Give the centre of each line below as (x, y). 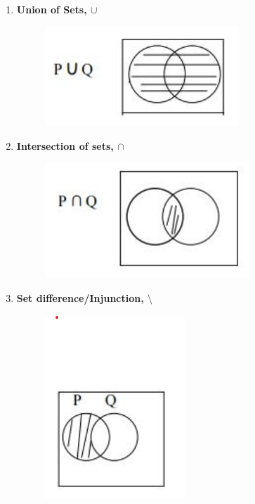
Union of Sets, (52, 9)
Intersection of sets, (65, 145)
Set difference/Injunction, (80, 297)
